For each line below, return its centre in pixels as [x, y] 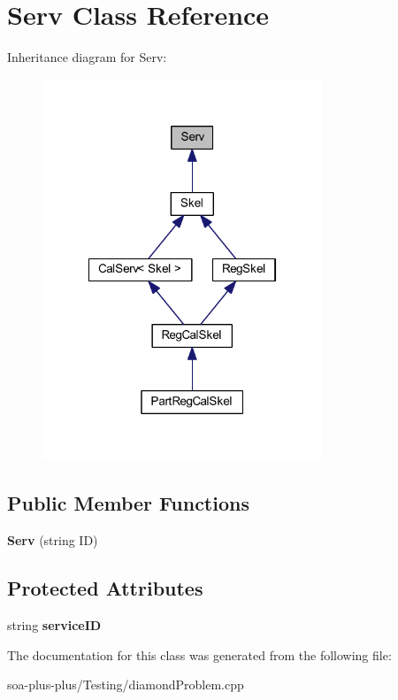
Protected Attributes [105, 588]
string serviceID [54, 625]
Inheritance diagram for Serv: [87, 57]
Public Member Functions [128, 503]
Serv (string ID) [53, 540]
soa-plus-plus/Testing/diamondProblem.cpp [126, 685]
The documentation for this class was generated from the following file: [199, 654]
